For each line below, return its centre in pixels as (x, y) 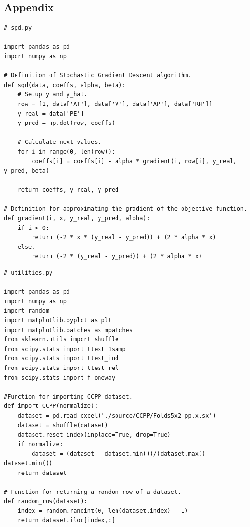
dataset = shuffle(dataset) (63, 425)
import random (27, 311)
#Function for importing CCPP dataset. (68, 396)
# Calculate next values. (59, 142)
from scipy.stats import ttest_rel (61, 368)
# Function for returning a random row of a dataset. (93, 492)
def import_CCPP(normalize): (51, 406)
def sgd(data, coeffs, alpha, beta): (65, 85)
